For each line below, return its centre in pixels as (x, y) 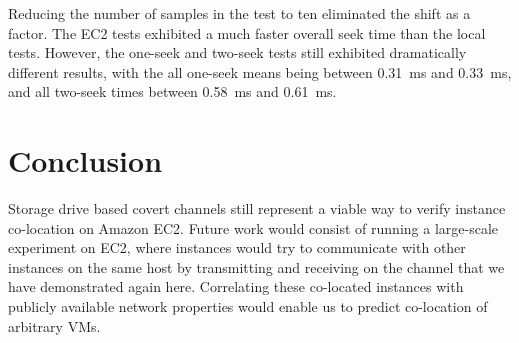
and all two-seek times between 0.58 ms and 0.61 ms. (172, 91)
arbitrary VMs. (54, 325)
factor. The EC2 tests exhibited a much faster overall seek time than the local (247, 32)
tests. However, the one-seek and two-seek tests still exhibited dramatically (237, 52)
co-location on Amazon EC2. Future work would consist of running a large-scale (253, 227)
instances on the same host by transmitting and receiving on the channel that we (256, 266)
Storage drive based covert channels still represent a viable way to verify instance (257, 208)
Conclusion (85, 160)
